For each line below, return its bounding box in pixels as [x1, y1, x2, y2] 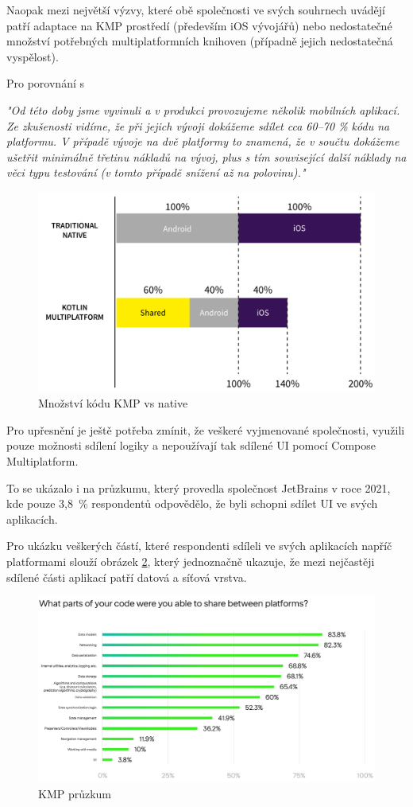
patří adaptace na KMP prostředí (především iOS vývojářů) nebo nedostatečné [6, 17, 392, 33]
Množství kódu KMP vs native [38, 395, 188, 411]
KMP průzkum [38, 785, 112, 801]
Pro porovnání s [6, 75, 84, 92]
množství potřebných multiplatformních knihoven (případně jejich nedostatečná [6, 33, 393, 49]
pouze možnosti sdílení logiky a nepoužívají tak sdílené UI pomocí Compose [6, 437, 376, 454]
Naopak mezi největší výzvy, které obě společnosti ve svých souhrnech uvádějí [6, 2, 385, 18]
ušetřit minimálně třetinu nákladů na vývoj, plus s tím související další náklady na [6, 148, 407, 165]
